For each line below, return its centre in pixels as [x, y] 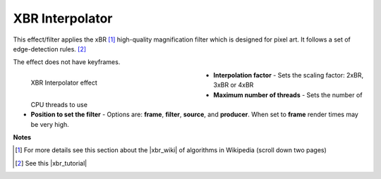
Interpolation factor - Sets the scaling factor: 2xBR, [289, 75]
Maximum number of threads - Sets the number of [288, 94]
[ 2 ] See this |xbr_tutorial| [51, 163]
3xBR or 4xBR [234, 85]
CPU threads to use [59, 104]
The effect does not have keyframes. [67, 62]
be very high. [50, 124]
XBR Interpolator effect [64, 82]
